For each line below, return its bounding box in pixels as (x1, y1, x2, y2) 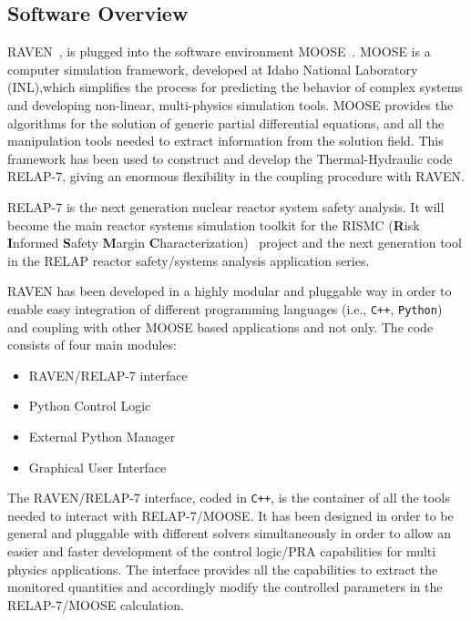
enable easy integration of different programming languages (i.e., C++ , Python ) (7, 299, 443, 318)
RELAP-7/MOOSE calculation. (7, 595, 184, 614)
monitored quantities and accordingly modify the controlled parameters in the (7, 577, 443, 596)
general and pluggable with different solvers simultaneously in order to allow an (7, 524, 452, 543)
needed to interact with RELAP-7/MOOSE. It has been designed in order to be (7, 505, 454, 524)
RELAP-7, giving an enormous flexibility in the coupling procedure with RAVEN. (7, 167, 465, 186)
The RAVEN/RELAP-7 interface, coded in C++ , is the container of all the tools (7, 488, 450, 507)
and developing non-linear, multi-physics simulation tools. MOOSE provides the (7, 95, 454, 114)
